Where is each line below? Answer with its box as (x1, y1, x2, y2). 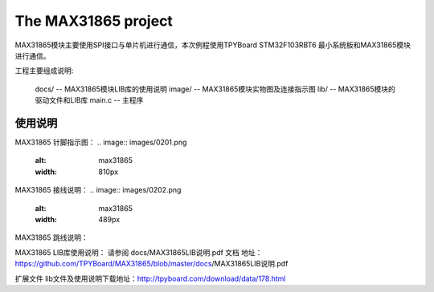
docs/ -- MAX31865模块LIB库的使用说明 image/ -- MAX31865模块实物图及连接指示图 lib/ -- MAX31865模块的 (35, 84, 395, 94)
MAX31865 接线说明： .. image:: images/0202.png (14, 185, 182, 195)
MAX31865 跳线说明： (14, 233, 88, 242)
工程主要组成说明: (14, 66, 74, 75)
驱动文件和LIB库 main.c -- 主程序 (35, 95, 144, 105)
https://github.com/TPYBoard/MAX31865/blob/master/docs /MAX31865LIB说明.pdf (14, 259, 289, 269)
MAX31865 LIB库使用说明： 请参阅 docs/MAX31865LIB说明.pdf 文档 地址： (14, 247, 263, 257)
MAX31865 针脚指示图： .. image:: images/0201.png (14, 137, 187, 148)
